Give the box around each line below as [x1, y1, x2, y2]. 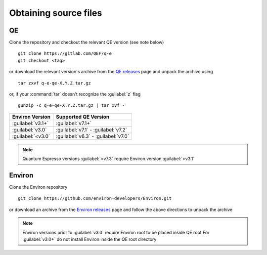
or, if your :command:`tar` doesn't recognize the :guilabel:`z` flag [9, 91, 141, 97]
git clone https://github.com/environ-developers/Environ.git [18, 196, 172, 201]
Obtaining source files [9, 7, 102, 18]
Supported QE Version [56, 113, 110, 120]
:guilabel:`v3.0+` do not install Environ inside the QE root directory [22, 236, 157, 242]
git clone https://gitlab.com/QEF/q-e [18, 51, 112, 56]
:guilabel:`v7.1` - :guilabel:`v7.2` [56, 126, 127, 133]
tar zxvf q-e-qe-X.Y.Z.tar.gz [18, 80, 91, 86]
